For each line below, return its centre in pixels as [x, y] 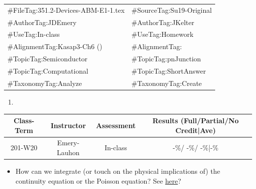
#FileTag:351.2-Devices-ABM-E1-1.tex [66, 10]
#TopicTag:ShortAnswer [169, 70]
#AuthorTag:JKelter [163, 22]
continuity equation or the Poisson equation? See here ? [98, 180]
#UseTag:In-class [34, 34]
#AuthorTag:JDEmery [42, 22]
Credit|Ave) [196, 130]
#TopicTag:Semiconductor [48, 59]
